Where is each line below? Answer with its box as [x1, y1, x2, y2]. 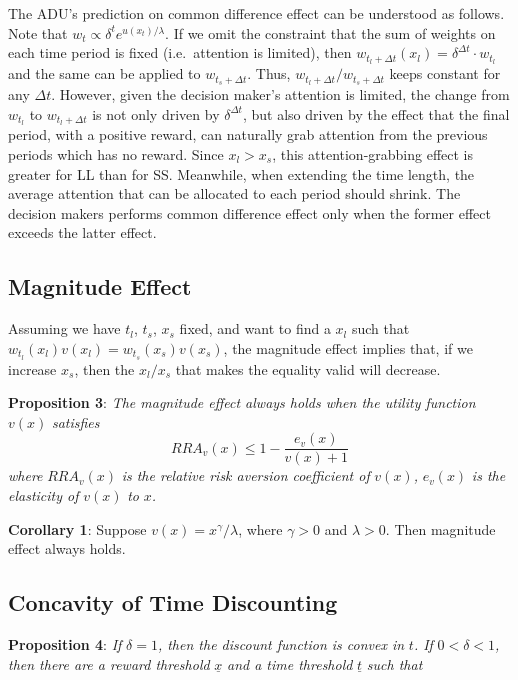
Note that [8, 22, 68, 43]
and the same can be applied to [8, 63, 201, 84]
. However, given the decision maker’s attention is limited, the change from [51, 83, 510, 104]
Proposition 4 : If [8, 634, 122, 654]
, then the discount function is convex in [157, 634, 405, 654]
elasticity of [8, 485, 79, 506]
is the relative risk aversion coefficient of [121, 465, 370, 486]
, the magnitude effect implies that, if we [223, 337, 473, 358]
